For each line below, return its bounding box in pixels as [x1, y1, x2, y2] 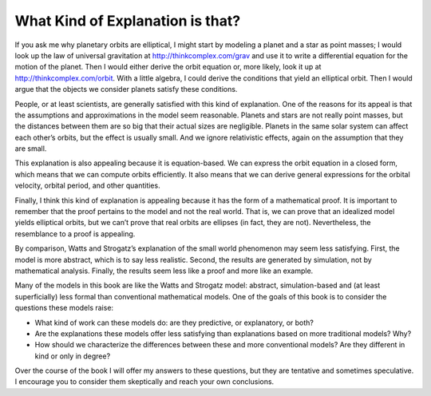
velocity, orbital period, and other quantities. [14, 180, 160, 191]
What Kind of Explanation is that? [14, 12, 241, 30]
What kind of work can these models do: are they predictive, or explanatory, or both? [34, 318, 314, 327]
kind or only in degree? [34, 351, 111, 361]
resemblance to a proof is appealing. [14, 228, 136, 239]
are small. [14, 144, 47, 153]
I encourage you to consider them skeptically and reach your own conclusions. [14, 377, 275, 386]
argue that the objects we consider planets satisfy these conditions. [14, 85, 238, 94]
